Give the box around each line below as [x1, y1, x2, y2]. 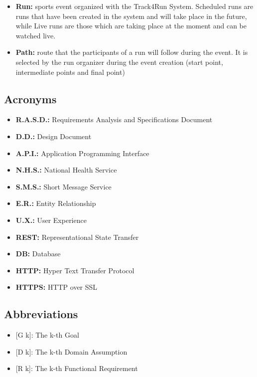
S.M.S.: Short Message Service [15, 181, 112, 191]
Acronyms [4, 91, 57, 106]
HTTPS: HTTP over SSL [15, 282, 98, 292]
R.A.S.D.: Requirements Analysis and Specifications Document [15, 114, 213, 125]
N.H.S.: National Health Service [15, 165, 117, 175]
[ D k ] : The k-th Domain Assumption [15, 346, 128, 357]
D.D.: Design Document [15, 131, 92, 141]
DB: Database [15, 248, 61, 259]
